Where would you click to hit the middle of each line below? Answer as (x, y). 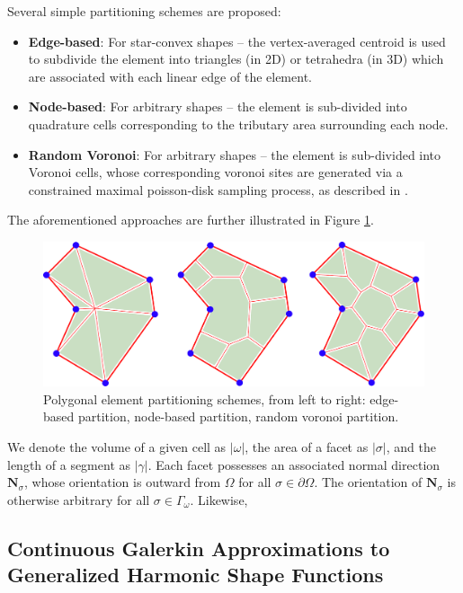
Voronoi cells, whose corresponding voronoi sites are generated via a (215, 172)
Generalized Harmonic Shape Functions (196, 575)
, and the (411, 446)
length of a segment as (69, 464)
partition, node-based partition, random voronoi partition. (238, 416)
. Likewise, (219, 499)
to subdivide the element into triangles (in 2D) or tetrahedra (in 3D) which (236, 59)
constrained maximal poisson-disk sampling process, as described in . (218, 189)
